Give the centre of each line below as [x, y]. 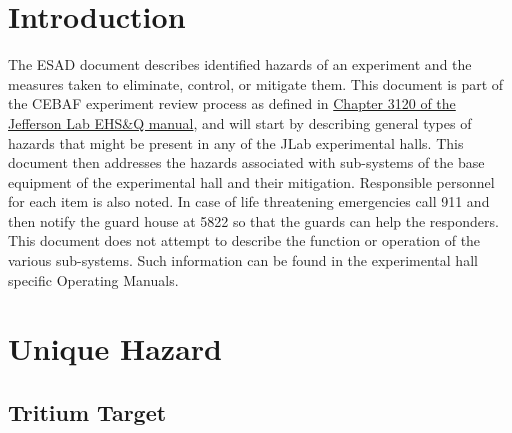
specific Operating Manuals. [93, 279]
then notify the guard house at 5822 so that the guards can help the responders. [253, 220]
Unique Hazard [115, 348]
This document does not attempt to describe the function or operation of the [244, 240]
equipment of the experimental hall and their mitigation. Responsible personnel [251, 181]
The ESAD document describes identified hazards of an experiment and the [240, 64]
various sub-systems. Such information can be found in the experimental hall [243, 260]
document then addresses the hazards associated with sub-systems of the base [246, 162]
